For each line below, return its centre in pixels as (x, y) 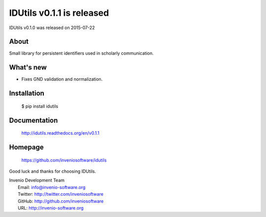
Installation (27, 93)
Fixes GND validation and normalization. (62, 79)
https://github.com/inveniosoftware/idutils (64, 160)
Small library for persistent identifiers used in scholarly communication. (81, 53)
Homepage (26, 147)
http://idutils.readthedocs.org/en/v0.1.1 (60, 133)
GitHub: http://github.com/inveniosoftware (61, 201)
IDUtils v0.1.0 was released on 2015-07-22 (52, 28)
